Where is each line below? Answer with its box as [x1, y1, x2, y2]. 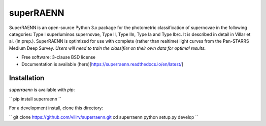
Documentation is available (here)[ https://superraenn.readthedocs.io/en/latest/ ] [21, 61, 184, 67]
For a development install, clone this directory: [9, 105, 103, 111]
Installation [9, 74, 44, 82]
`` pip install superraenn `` [9, 96, 62, 102]
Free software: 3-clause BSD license [21, 54, 96, 60]
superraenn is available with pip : [9, 87, 75, 93]
